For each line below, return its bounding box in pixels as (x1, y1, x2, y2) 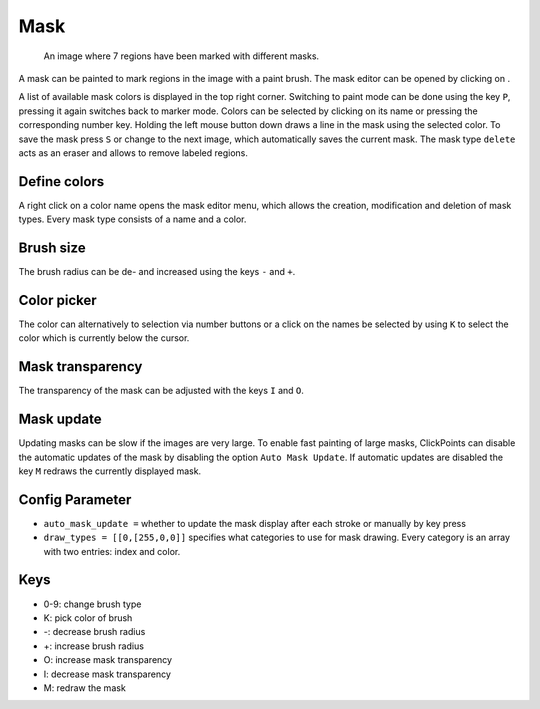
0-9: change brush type (43, 598, 142, 610)
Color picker (18, 291, 97, 309)
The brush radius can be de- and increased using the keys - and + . (18, 266, 296, 278)
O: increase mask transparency (43, 654, 173, 666)
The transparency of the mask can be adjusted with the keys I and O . (18, 385, 305, 397)
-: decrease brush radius (43, 626, 146, 638)
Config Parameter (18, 491, 132, 508)
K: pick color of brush (43, 611, 133, 624)
